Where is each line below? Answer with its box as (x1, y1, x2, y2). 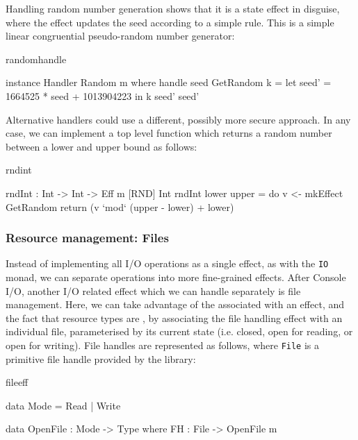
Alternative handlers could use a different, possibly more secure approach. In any (6, 112, 351, 126)
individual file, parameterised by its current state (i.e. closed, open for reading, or (6, 324, 353, 339)
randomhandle (6, 51, 67, 66)
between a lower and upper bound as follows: (6, 139, 197, 153)
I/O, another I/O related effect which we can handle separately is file (6, 283, 301, 298)
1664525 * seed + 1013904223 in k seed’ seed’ (6, 88, 200, 103)
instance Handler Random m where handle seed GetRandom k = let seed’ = (6, 75, 332, 90)
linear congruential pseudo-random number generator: (6, 28, 235, 43)
